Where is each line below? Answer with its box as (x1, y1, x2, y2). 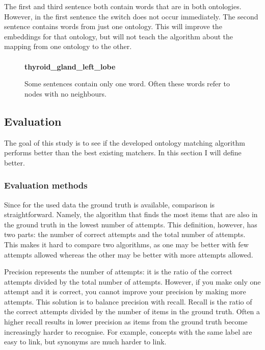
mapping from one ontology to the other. (4, 41, 132, 52)
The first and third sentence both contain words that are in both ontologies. (4, 1, 242, 11)
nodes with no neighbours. (24, 88, 107, 99)
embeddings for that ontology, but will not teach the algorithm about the (4, 31, 233, 41)
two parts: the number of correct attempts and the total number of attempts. (4, 229, 246, 240)
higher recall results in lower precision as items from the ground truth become (4, 316, 248, 327)
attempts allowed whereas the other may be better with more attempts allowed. (4, 249, 253, 260)
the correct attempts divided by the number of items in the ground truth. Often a (4, 306, 260, 317)
